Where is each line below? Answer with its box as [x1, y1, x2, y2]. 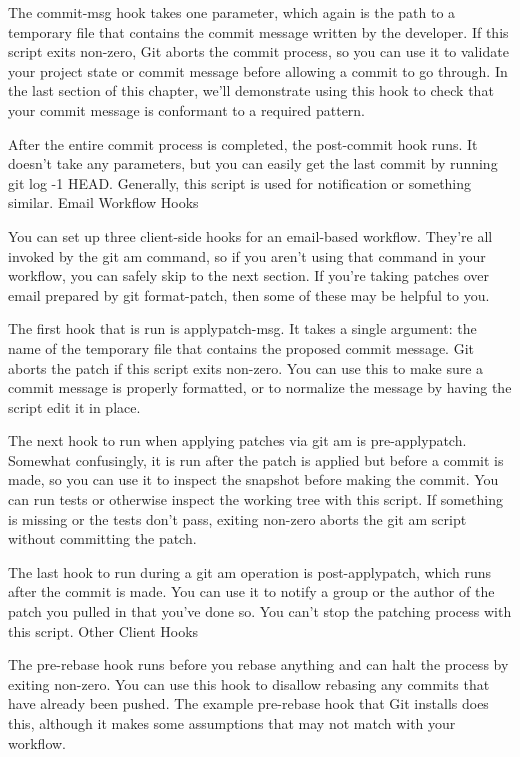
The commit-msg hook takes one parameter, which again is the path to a [8, 2, 456, 22]
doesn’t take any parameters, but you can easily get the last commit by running [8, 153, 498, 174]
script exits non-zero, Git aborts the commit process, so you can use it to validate [8, 41, 509, 62]
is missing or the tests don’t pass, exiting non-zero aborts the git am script [8, 508, 467, 529]
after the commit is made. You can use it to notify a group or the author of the [8, 581, 495, 602]
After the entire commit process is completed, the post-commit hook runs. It [8, 133, 478, 154]
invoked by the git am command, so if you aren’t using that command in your [8, 245, 486, 266]
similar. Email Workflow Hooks [8, 192, 199, 213]
